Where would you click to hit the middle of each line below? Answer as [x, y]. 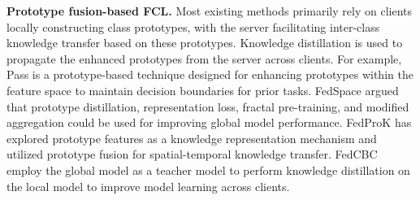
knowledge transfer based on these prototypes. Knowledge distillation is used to [205, 43]
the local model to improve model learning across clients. [148, 186]
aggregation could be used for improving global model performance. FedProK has [209, 122]
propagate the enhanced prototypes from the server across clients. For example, [204, 58]
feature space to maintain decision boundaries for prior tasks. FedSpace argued [203, 90]
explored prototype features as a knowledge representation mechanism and [192, 138]
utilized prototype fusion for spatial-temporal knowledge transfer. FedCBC [192, 154]
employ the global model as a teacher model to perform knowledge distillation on [208, 170]
